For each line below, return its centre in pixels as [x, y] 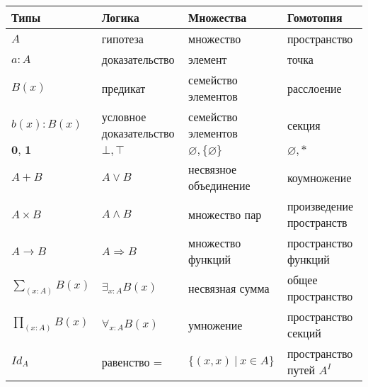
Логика [120, 17]
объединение [219, 185]
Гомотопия [315, 17]
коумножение [319, 177]
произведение [320, 206]
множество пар [225, 214]
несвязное [213, 169]
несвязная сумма [229, 288]
